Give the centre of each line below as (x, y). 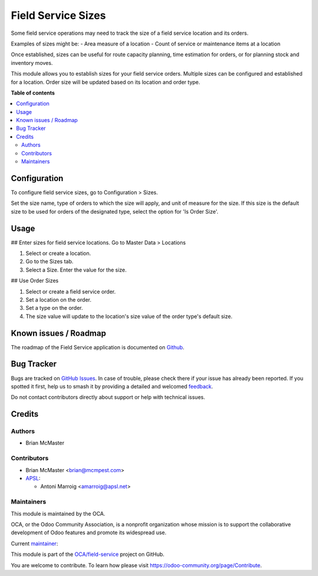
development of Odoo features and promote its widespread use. (89, 533)
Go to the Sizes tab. (49, 261)
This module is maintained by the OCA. (58, 513)
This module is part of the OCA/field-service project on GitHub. (88, 554)
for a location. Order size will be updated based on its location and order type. (105, 82)
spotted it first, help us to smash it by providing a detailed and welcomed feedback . (112, 386)
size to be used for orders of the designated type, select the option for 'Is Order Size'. (115, 211)
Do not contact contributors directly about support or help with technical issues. (108, 397)
